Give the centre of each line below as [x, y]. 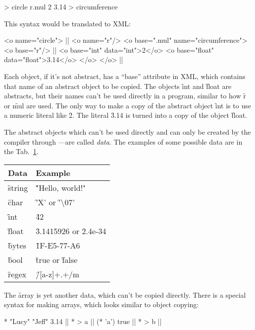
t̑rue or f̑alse [57, 259]
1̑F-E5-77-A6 [58, 245]
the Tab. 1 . [21, 151]
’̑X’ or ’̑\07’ [55, 202]
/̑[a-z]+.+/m [58, 274]
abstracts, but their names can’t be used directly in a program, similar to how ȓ [125, 96]
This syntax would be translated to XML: [67, 23]
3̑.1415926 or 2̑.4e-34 [71, 231]
